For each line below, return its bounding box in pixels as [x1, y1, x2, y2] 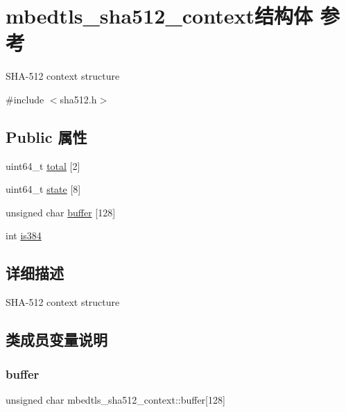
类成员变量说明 [6, 329, 107, 350]
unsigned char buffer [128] [6, 205, 116, 219]
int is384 [6, 228, 42, 243]
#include [6, 92, 44, 106]
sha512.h [60, 92, 97, 106]
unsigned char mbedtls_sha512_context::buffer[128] [6, 392, 225, 406]
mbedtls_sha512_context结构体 [6, 1, 313, 30]
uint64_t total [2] [6, 158, 80, 173]
